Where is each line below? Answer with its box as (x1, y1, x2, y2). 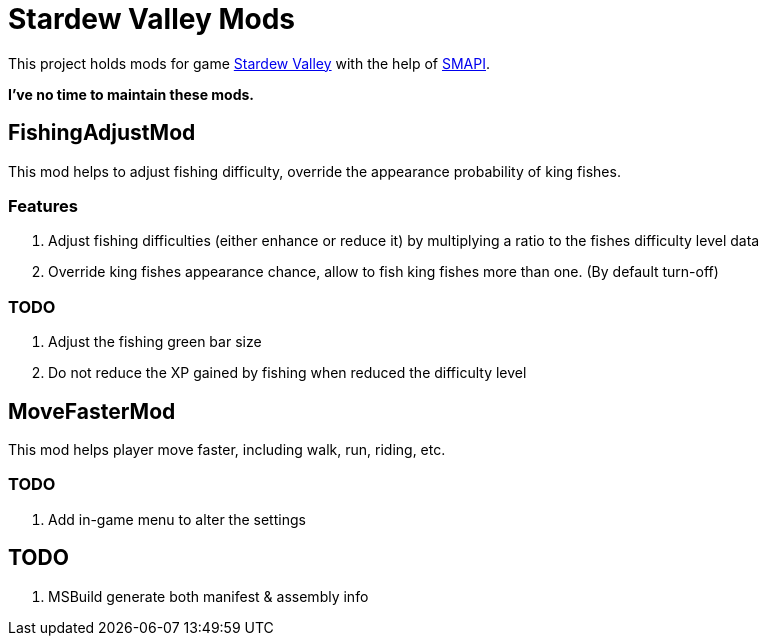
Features (8, 195, 78, 216)
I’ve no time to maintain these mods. (8, 85, 255, 103)
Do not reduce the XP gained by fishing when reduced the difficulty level (48, 364, 527, 382)
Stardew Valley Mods (8, 2, 296, 36)
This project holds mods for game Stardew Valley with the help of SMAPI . (8, 54, 491, 72)
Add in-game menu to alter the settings (48, 510, 306, 528)
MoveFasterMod (8, 398, 176, 424)
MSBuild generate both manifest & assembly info (48, 587, 369, 605)
